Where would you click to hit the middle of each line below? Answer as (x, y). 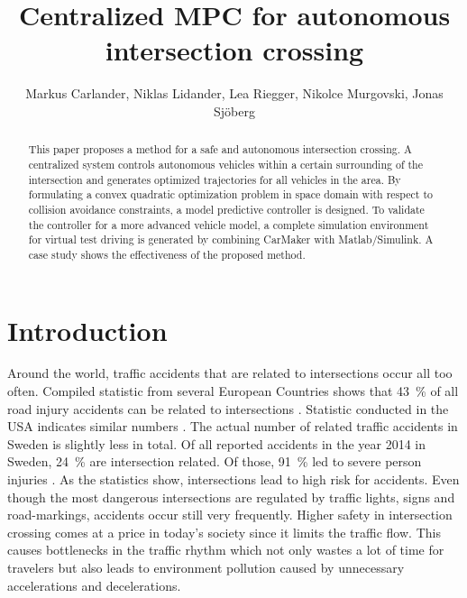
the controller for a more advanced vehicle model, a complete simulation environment (229, 224)
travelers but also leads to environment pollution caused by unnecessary (206, 568)
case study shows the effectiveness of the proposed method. (167, 254)
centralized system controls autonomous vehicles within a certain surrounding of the (226, 164)
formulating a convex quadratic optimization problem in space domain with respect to (230, 194)
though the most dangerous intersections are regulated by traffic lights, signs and (231, 497)
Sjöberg (234, 110)
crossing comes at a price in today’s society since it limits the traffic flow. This (224, 532)
